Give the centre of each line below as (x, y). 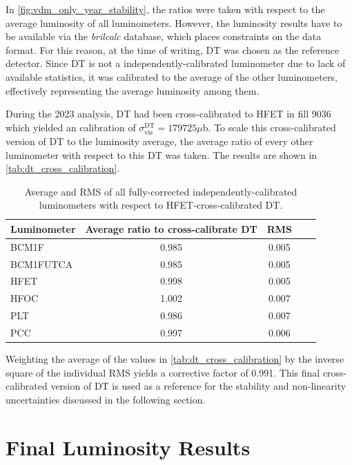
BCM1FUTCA (42, 264)
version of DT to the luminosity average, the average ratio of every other (159, 141)
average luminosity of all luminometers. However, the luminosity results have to (174, 22)
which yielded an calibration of (71, 127)
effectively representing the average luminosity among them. (133, 90)
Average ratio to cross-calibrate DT (171, 228)
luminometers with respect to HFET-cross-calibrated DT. (161, 205)
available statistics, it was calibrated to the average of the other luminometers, (172, 76)
